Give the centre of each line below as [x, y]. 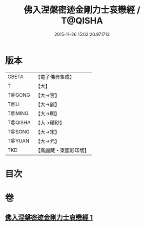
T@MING [18, 113]
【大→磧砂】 [50, 123]
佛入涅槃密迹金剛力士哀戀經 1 [49, 217]
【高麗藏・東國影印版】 [62, 150]
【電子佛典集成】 [55, 77]
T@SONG [19, 132]
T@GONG [19, 95]
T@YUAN [19, 141]
